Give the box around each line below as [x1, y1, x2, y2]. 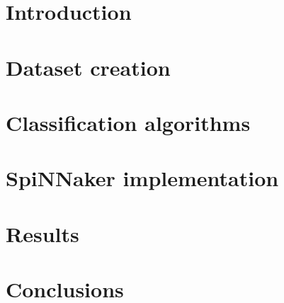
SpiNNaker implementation [6, 164, 279, 193]
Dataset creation [6, 52, 171, 81]
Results [6, 219, 79, 248]
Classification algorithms [6, 108, 251, 137]
